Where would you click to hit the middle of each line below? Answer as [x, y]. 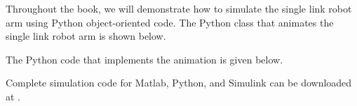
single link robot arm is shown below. [86, 36]
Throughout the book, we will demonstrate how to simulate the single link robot [179, 8]
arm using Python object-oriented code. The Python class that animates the [170, 22]
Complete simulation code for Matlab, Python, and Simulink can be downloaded [179, 83]
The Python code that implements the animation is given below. [144, 59]
